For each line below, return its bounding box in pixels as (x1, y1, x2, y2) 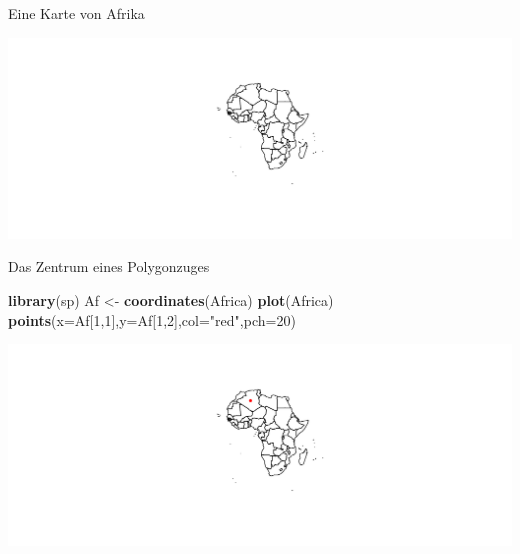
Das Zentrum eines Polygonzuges (8, 256, 210, 277)
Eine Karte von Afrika (8, 3, 145, 23)
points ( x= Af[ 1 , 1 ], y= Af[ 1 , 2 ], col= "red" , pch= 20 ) (8, 309, 296, 330)
